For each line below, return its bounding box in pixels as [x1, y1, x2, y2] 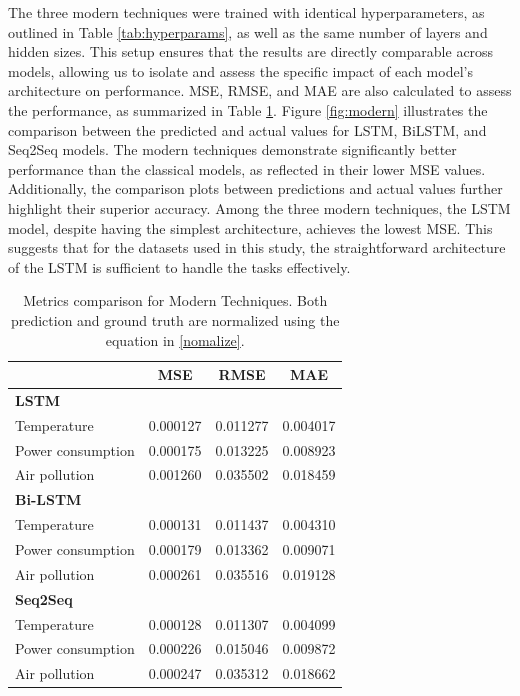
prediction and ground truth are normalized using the [10, 309, 340, 330]
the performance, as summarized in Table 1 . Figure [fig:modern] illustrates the [8, 99, 488, 120]
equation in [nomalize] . [105, 329, 245, 350]
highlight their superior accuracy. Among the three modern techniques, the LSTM [8, 197, 511, 218]
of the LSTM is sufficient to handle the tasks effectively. [8, 256, 351, 277]
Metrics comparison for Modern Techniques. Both [23, 290, 328, 311]
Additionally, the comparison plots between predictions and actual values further [8, 178, 503, 199]
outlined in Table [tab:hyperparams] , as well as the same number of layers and [8, 21, 488, 42]
